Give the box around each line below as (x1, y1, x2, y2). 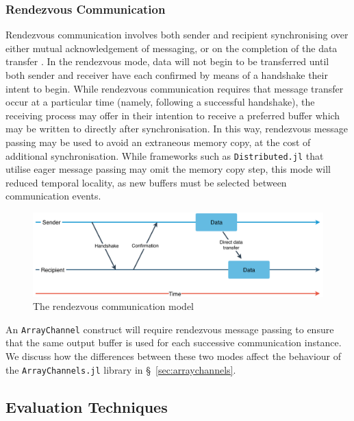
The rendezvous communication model (33, 299, 194, 313)
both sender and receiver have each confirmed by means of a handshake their (5, 68, 328, 82)
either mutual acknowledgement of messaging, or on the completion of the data (5, 40, 338, 55)
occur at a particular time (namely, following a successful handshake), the (5, 95, 315, 109)
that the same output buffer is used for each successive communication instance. (5, 335, 342, 350)
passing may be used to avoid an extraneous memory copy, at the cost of (5, 134, 311, 149)
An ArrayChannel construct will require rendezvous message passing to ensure (5, 322, 334, 336)
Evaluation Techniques (5, 396, 168, 417)
